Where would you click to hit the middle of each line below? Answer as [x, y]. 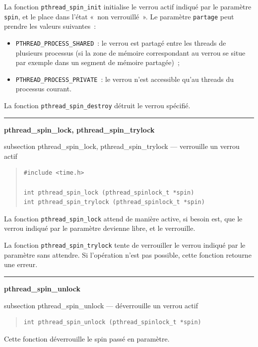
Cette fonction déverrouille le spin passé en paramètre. [87, 338]
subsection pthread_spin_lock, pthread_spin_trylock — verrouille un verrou [122, 146]
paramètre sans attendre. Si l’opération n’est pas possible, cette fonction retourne [128, 254]
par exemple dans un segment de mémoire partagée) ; [97, 62]
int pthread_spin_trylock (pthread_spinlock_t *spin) [114, 202]
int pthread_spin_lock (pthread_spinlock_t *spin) [109, 192]
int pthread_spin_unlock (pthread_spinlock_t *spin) [112, 322]
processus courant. [44, 89]
